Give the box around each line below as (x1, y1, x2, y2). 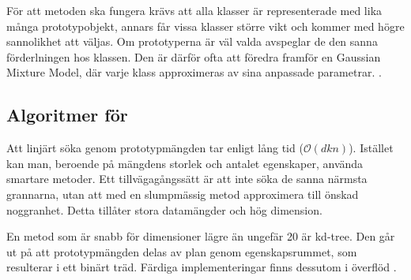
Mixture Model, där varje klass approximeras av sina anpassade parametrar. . (6, 64, 382, 80)
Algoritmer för (6, 103, 128, 127)
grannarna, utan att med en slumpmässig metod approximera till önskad (6, 185, 359, 202)
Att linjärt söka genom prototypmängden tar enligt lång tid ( (6, 140, 304, 156)
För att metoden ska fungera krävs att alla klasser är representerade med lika (6, 2, 383, 18)
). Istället (349, 140, 394, 156)
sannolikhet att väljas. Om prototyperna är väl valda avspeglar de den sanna (6, 33, 378, 50)
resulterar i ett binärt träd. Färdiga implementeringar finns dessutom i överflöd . (6, 259, 397, 275)
